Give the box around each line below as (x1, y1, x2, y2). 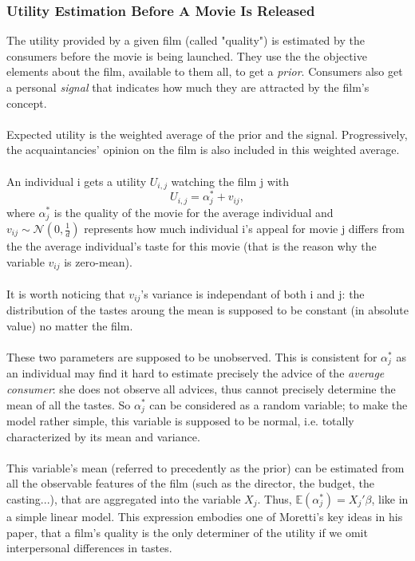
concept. (6, 94, 47, 111)
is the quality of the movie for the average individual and (53, 203, 334, 220)
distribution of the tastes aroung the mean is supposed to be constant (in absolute (6, 302, 409, 318)
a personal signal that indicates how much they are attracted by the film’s (6, 79, 370, 95)
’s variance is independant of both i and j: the (140, 285, 365, 302)
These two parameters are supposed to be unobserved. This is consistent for (6, 348, 377, 365)
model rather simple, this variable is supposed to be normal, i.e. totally (6, 412, 354, 429)
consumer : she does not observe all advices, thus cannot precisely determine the (6, 380, 396, 397)
